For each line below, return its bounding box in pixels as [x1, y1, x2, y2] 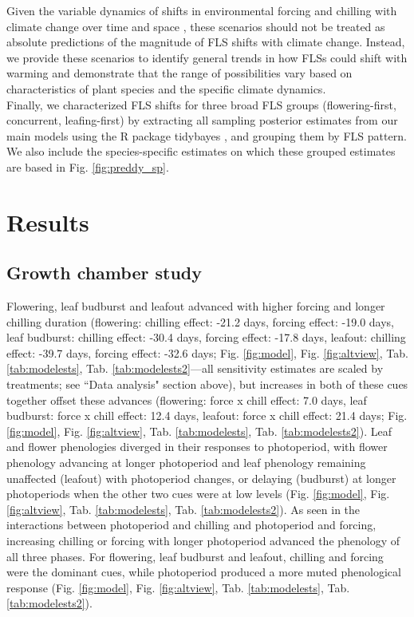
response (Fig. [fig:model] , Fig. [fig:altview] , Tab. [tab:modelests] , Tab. [6, 579, 350, 595]
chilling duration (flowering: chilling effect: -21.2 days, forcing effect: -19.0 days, [6, 313, 394, 330]
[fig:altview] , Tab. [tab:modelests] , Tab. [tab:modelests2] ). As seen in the [6, 500, 361, 517]
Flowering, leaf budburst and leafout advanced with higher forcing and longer [6, 298, 385, 314]
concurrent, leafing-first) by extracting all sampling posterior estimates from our [6, 112, 398, 129]
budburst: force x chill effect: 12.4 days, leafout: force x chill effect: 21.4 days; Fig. [6, 407, 408, 424]
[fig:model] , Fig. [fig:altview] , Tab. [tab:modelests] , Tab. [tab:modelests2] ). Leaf [6, 422, 392, 439]
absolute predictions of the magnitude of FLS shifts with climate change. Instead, [6, 34, 405, 50]
